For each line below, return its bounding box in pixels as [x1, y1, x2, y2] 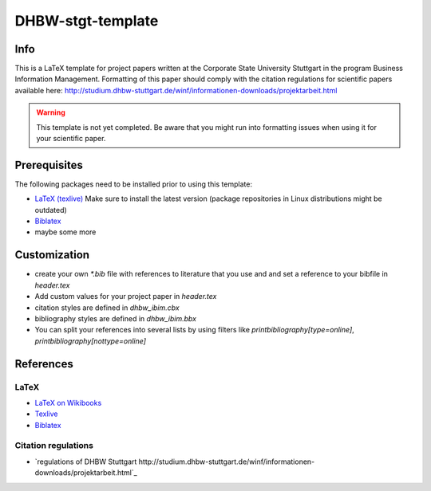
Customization [14, 248, 90, 262]
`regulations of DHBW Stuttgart [34, 457, 137, 466]
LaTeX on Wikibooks [34, 398, 102, 407]
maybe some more [34, 227, 97, 237]
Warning [36, 108, 65, 117]
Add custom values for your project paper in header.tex [34, 292, 217, 301]
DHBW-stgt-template [14, 12, 159, 29]
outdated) [34, 205, 67, 214]
